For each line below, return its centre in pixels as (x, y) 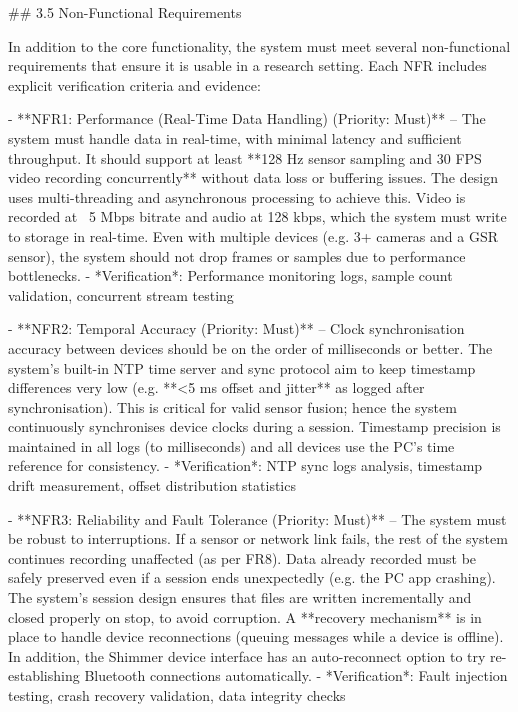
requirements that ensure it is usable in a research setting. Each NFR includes (247, 65)
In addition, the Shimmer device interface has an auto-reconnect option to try (247, 655)
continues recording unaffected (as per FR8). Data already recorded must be (242, 557)
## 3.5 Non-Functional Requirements (125, 12)
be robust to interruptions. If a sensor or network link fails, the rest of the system (258, 538)
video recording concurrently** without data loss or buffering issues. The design (253, 177)
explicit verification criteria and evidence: (134, 84)
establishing (44, 675)
